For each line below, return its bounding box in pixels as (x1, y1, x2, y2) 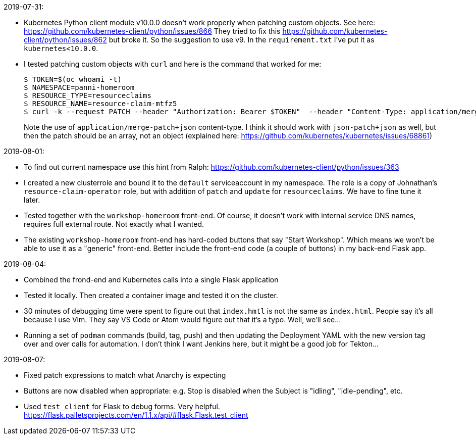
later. (24, 196, 40, 204)
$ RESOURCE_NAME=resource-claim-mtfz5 (24, 100, 177, 108)
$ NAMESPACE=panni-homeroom (24, 83, 135, 91)
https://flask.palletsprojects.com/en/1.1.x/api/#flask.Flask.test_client (24, 411, 248, 419)
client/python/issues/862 (24, 35, 107, 44)
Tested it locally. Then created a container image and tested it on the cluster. (24, 291, 278, 300)
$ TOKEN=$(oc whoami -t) (24, 75, 122, 83)
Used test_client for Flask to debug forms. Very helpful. (24, 402, 220, 411)
